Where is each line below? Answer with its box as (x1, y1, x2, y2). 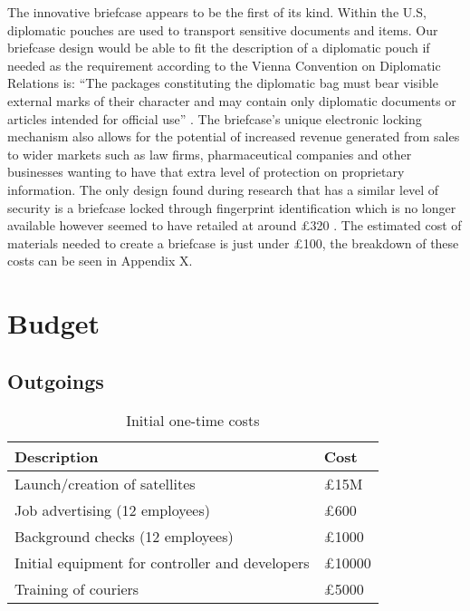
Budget (7, 305, 101, 342)
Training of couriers (14, 578, 139, 600)
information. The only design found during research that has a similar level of (7, 179, 439, 199)
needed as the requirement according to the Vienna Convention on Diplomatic (7, 55, 441, 74)
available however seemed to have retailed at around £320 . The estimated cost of (7, 216, 462, 235)
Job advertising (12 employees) (14, 499, 210, 521)
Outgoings (7, 366, 104, 394)
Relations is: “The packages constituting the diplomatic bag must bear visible (7, 73, 438, 92)
